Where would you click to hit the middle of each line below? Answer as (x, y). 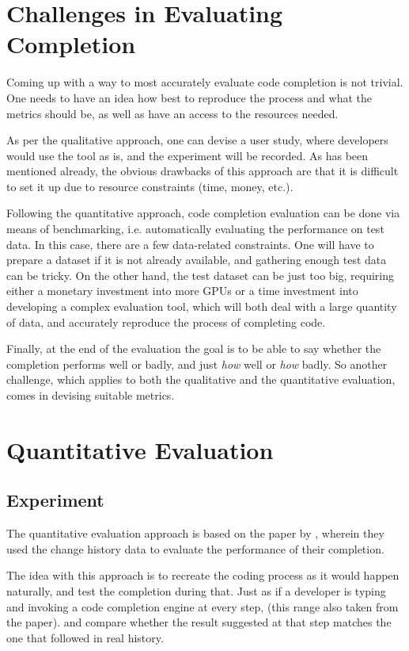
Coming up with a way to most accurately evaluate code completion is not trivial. (205, 82)
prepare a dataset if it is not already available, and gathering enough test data (197, 260)
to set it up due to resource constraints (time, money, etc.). (150, 186)
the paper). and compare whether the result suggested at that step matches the (199, 622)
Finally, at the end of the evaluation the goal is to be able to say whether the (194, 348)
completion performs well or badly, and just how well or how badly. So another (197, 364)
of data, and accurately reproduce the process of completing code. (166, 322)
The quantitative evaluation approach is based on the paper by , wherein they (195, 533)
